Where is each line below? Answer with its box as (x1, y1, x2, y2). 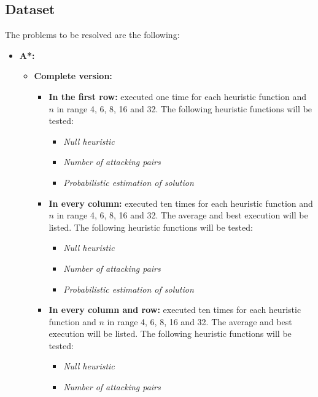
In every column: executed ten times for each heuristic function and (48, 196, 313, 209)
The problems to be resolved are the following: (5, 28, 180, 41)
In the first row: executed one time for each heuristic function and (48, 90, 307, 102)
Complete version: (34, 69, 112, 82)
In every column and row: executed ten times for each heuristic (48, 303, 301, 316)
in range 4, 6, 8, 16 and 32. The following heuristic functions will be (56, 102, 312, 115)
